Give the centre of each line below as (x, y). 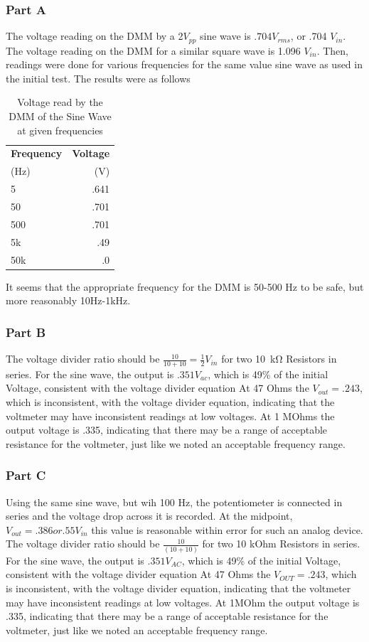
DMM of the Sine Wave (60, 116)
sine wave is (225, 36)
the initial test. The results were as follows (98, 78)
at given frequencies (60, 130)
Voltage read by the (60, 102)
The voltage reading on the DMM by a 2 (95, 36)
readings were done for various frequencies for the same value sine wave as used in (184, 64)
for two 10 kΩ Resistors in (279, 359)
